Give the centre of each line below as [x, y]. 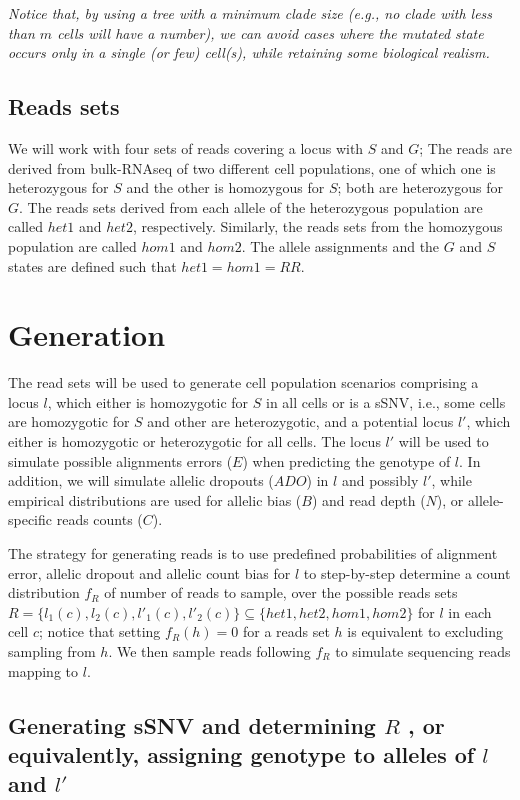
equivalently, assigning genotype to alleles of [241, 753]
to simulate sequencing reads [423, 650]
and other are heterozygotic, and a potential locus [300, 421]
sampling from [52, 650]
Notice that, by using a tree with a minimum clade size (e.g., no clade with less [250, 13]
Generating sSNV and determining [192, 724]
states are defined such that [92, 265]
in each [470, 611]
